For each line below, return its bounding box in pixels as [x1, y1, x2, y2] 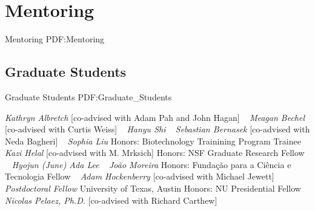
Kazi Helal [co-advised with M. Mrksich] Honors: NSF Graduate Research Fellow [5, 146, 305, 159]
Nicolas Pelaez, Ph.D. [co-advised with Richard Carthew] [5, 193, 217, 206]
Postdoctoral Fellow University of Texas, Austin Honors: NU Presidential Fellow [5, 182, 301, 195]
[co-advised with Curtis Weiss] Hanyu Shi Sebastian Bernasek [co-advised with [5, 123, 310, 135]
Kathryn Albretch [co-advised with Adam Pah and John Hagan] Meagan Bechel [5, 111, 305, 123]
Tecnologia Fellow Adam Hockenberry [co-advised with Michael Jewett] [5, 170, 274, 183]
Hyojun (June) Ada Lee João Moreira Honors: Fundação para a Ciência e [12, 158, 291, 170]
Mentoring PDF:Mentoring [5, 33, 105, 45]
